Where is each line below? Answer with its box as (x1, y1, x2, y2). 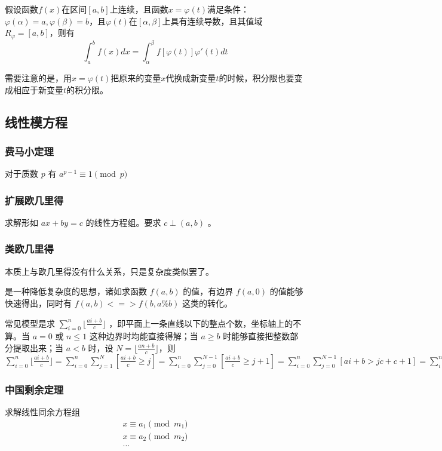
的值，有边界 (183, 285, 234, 297)
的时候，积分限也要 (219, 71, 294, 84)
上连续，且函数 (109, 3, 168, 15)
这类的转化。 (182, 296, 232, 309)
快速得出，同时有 (5, 296, 72, 309)
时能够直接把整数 (223, 330, 290, 342)
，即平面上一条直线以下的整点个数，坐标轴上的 (109, 317, 293, 329)
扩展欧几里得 (5, 192, 64, 207)
